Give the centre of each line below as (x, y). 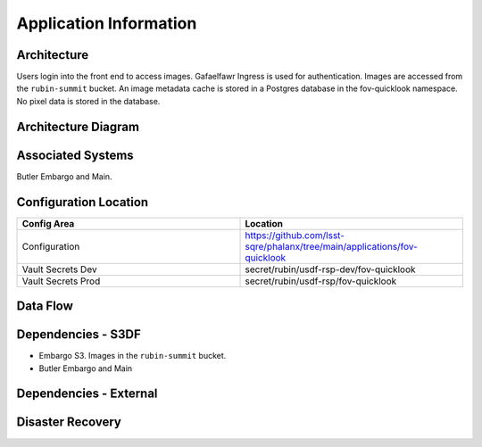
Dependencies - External (87, 394)
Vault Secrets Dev (59, 269)
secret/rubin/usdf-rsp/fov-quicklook (321, 281)
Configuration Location (83, 202)
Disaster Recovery (69, 422)
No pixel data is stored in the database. (88, 101)
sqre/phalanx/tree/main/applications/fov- (332, 246)
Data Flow (45, 306)
